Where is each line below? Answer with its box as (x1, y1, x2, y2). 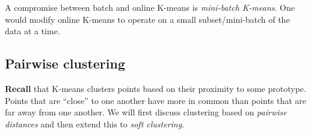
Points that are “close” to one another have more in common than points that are (5, 94, 307, 106)
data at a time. (5, 25, 60, 37)
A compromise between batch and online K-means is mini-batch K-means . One (5, 1, 295, 13)
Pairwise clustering (5, 54, 126, 73)
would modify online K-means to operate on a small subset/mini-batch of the (5, 13, 290, 25)
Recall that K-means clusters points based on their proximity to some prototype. (5, 82, 306, 94)
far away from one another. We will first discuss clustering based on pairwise (5, 106, 287, 118)
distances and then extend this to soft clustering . (5, 117, 185, 130)
